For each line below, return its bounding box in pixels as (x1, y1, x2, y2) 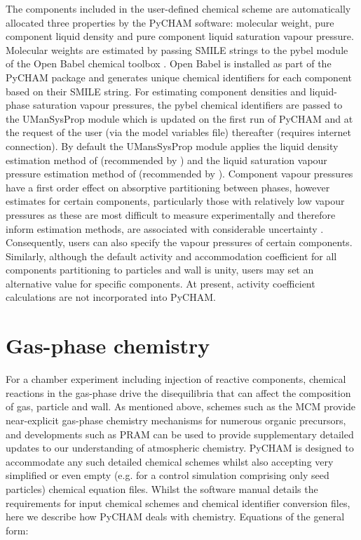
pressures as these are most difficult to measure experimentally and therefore (6, 207, 336, 222)
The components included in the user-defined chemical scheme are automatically (6, 1, 351, 15)
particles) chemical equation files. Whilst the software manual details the (6, 481, 318, 496)
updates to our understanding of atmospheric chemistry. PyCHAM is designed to (6, 440, 354, 455)
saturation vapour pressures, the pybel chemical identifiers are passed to (32, 97, 343, 112)
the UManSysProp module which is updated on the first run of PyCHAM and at (6, 111, 353, 126)
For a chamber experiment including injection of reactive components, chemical (6, 372, 346, 386)
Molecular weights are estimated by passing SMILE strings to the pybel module (6, 42, 348, 57)
